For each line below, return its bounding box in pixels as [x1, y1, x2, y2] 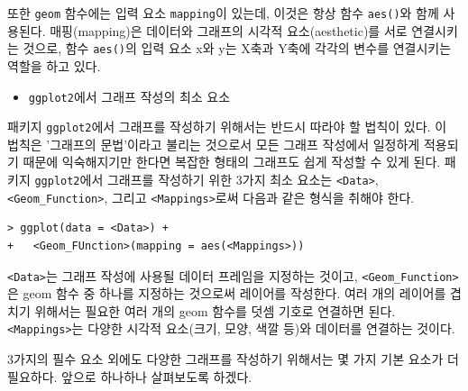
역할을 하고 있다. [7, 56, 101, 75]
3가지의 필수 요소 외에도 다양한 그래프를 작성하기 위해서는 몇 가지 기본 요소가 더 [7, 350, 459, 368]
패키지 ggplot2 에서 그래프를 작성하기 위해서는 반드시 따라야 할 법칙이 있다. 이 [7, 117, 447, 136]
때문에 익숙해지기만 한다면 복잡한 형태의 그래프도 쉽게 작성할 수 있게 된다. [23, 152, 441, 171]
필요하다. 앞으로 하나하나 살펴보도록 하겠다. [7, 367, 252, 386]
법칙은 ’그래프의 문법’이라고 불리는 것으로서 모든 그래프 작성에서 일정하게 [7, 134, 420, 153]
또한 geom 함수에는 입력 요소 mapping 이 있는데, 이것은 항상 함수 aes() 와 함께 [7, 4, 439, 22]
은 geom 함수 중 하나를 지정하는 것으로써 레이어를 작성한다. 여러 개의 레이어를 [7, 284, 446, 303]
